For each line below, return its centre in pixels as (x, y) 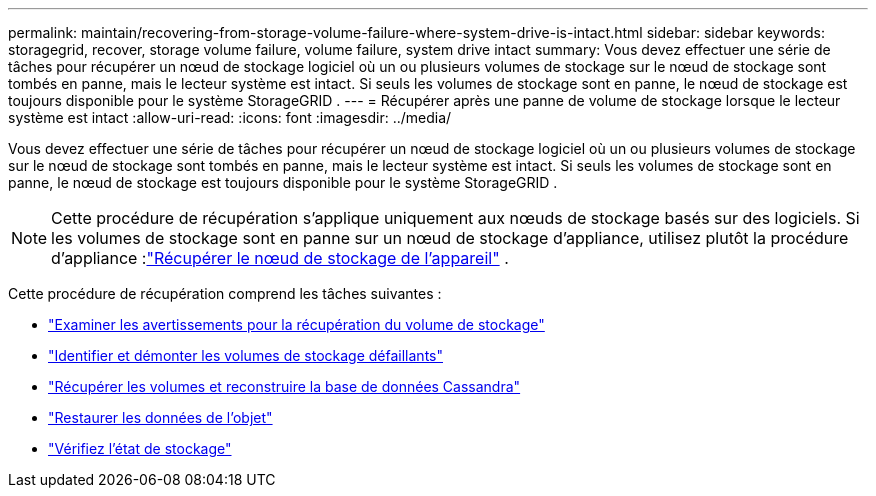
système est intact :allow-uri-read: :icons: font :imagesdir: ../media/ (230, 117)
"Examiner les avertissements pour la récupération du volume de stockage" (296, 324)
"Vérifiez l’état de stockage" (140, 448)
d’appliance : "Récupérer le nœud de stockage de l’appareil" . (280, 258)
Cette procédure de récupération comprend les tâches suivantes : (225, 293)
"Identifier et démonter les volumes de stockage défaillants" (245, 355)
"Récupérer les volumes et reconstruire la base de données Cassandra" (284, 386)
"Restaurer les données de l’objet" (160, 417)
